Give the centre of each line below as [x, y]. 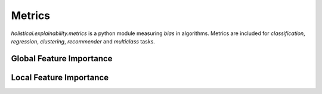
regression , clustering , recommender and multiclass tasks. [83, 41]
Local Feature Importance [60, 77]
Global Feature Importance [62, 59]
